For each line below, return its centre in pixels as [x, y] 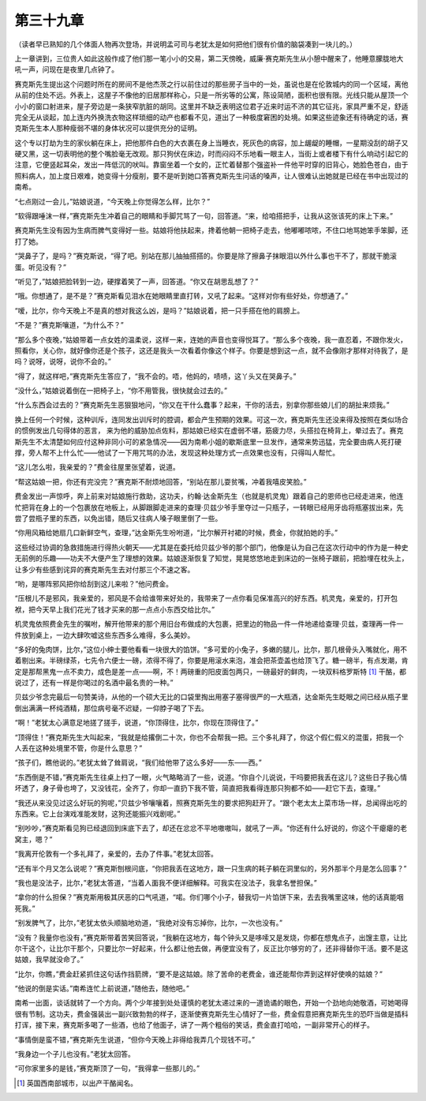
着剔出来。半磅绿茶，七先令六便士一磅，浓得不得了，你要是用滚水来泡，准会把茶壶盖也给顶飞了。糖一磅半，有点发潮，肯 [211, 661]
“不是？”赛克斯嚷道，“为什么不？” [69, 325]
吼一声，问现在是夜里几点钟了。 [66, 69]
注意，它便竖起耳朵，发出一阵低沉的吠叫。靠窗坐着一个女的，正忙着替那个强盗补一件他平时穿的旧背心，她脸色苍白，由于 [211, 165]
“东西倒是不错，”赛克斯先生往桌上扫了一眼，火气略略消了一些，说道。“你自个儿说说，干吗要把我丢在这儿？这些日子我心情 [211, 777]
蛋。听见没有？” [41, 267]
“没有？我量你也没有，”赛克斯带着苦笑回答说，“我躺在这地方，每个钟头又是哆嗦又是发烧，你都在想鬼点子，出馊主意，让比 [211, 937]
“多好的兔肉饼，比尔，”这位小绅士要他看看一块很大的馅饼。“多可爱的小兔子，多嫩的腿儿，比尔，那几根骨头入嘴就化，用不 [211, 649]
